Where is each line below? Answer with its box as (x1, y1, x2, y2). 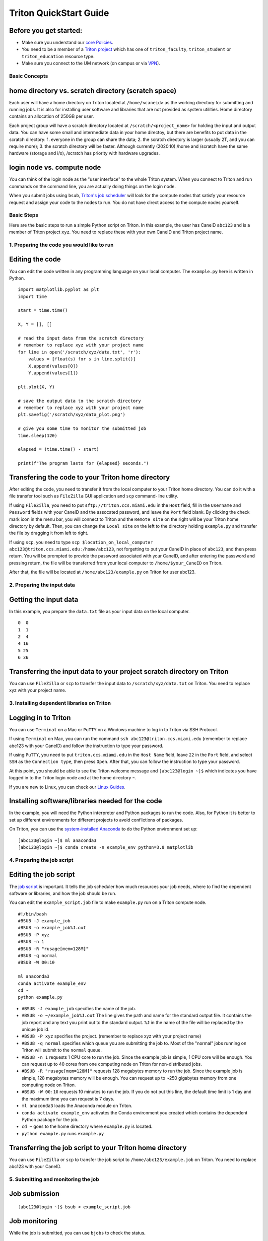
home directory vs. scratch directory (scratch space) (9, 86, 177, 95)
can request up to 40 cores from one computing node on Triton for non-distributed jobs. (21, 1061, 202, 1067)
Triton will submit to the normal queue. (21, 1047, 102, 1053)
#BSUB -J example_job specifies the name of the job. (21, 1005, 136, 1011)
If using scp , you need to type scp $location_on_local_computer (9, 539, 153, 545)
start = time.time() (18, 308, 68, 313)
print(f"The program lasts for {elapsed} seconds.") (18, 461, 149, 466)
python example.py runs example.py (21, 1130, 104, 1136)
